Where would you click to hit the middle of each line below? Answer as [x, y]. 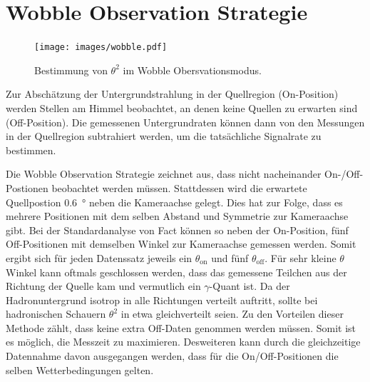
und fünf [230, 257]
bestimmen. [31, 150]
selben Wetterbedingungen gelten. [80, 370]
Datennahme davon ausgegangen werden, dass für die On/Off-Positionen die [172, 356]
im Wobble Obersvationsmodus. [192, 70]
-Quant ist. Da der [250, 286]
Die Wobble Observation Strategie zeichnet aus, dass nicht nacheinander [164, 174]
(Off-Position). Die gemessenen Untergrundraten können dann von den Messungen [185, 122]
